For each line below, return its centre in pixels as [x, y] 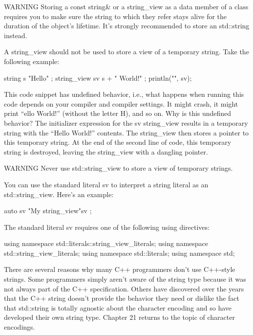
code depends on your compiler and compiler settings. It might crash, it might [121, 103]
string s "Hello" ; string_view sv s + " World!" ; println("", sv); [98, 78]
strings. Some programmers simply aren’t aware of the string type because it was [125, 279]
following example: [32, 61]
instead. [16, 35]
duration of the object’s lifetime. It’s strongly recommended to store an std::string [127, 26]
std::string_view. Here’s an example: [59, 194]
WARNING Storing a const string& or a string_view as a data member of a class [126, 6]
